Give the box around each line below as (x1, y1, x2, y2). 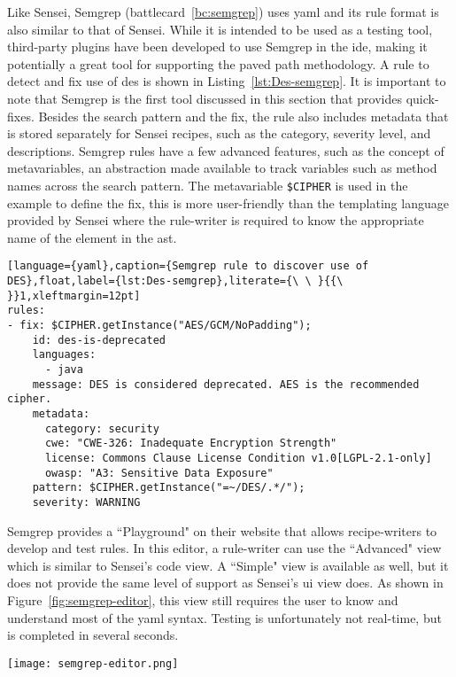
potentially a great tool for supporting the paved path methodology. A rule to (7, 54, 429, 73)
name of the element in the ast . (7, 228, 177, 246)
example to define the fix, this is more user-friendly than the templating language (7, 193, 449, 212)
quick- (406, 89, 439, 107)
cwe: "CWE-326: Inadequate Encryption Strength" (44, 437, 337, 450)
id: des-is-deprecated (32, 333, 166, 346)
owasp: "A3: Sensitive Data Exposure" (44, 466, 274, 479)
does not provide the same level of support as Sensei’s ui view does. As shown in (7, 573, 444, 592)
